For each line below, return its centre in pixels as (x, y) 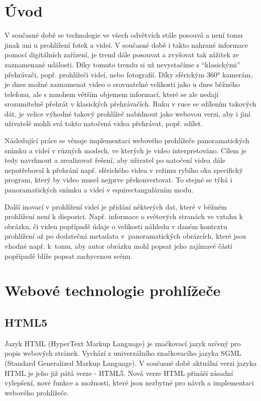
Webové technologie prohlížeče (113, 290)
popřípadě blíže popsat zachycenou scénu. (69, 256)
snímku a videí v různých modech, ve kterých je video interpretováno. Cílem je (126, 150)
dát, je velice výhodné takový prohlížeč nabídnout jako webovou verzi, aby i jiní (127, 113)
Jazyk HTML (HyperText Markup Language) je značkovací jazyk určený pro (123, 343)
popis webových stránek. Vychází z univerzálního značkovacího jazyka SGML (123, 353)
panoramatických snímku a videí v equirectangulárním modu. (99, 190)
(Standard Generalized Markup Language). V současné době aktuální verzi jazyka (131, 363)
